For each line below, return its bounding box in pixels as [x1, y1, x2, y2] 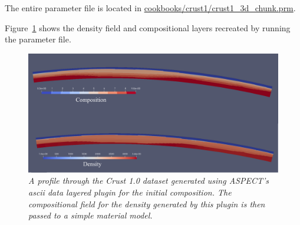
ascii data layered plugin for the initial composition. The [28, 186, 232, 198]
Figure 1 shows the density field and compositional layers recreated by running [5, 21, 291, 34]
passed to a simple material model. [28, 209, 153, 221]
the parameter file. [5, 33, 71, 45]
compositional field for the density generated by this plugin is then [28, 197, 265, 210]
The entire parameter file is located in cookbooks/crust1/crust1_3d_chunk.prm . [5, 2, 296, 14]
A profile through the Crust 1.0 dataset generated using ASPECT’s [28, 174, 269, 187]
